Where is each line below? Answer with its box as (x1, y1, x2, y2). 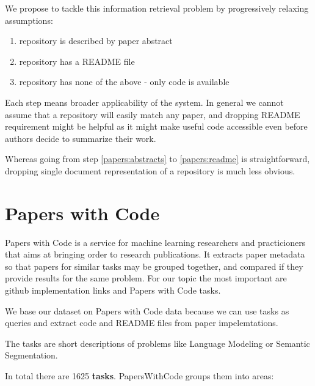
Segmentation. (5, 349, 58, 362)
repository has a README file (19, 54, 135, 67)
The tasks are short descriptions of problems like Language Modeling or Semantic (5, 336, 310, 349)
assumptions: (5, 13, 53, 26)
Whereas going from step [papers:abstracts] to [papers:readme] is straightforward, (5, 152, 310, 165)
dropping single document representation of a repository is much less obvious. (5, 164, 295, 177)
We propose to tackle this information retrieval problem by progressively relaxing (5, 2, 309, 14)
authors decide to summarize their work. (5, 132, 156, 144)
